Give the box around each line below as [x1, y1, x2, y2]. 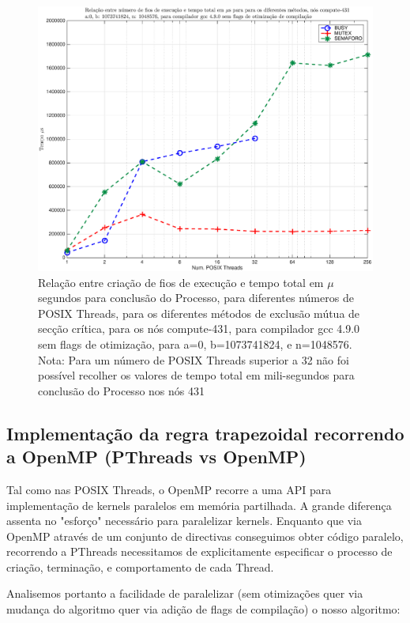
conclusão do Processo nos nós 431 [38, 382, 205, 398]
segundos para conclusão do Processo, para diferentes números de [38, 289, 354, 306]
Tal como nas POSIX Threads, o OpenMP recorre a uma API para [6, 481, 332, 497]
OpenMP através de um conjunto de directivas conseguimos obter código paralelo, [6, 527, 404, 544]
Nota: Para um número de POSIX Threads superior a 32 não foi [38, 351, 349, 368]
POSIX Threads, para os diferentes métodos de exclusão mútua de [38, 304, 360, 321]
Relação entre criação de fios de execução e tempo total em [38, 274, 324, 290]
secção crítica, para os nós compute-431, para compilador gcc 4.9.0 [38, 320, 360, 337]
